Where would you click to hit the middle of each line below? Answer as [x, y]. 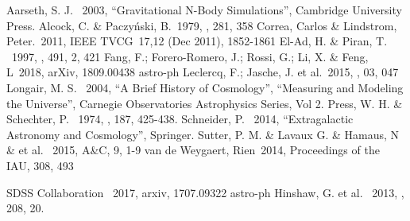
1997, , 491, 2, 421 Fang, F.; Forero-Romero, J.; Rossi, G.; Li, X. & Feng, [190, 56]
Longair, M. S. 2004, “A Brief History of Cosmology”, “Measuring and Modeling [205, 87]
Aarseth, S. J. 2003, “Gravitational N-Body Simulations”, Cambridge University [204, 10]
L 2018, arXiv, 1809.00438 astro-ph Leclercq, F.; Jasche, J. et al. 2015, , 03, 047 [203, 72]
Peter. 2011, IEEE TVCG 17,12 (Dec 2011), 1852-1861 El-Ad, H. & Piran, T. [197, 41]
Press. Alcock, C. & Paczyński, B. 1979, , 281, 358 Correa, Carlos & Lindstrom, [202, 25]
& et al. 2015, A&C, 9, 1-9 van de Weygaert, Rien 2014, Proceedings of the [193, 150]
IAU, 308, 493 [40, 165]
